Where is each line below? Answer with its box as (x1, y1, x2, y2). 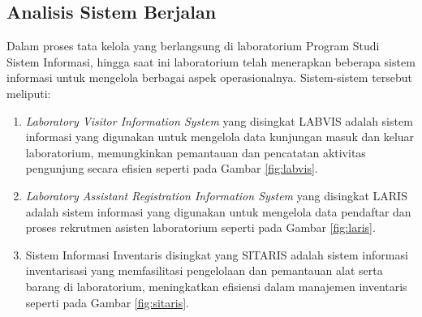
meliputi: (6, 84, 51, 101)
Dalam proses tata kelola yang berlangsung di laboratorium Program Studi (6, 37, 380, 54)
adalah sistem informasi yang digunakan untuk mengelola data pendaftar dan (25, 203, 411, 220)
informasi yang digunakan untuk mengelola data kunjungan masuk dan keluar (25, 128, 415, 145)
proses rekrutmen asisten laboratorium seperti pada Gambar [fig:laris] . (25, 219, 376, 236)
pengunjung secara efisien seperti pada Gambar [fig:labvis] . (25, 160, 318, 177)
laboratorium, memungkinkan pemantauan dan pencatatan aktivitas (25, 144, 366, 161)
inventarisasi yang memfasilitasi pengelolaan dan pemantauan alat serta (25, 262, 383, 279)
